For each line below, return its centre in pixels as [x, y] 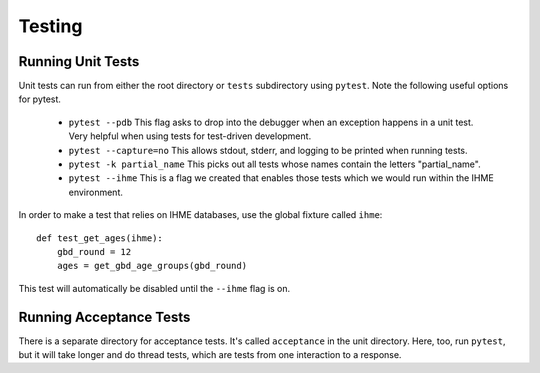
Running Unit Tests [79, 61]
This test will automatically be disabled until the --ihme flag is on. [154, 288]
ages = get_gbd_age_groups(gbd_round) [152, 266]
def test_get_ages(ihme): [100, 238]
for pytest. [40, 99]
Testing [50, 26]
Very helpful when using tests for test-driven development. [190, 136]
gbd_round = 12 [94, 251]
